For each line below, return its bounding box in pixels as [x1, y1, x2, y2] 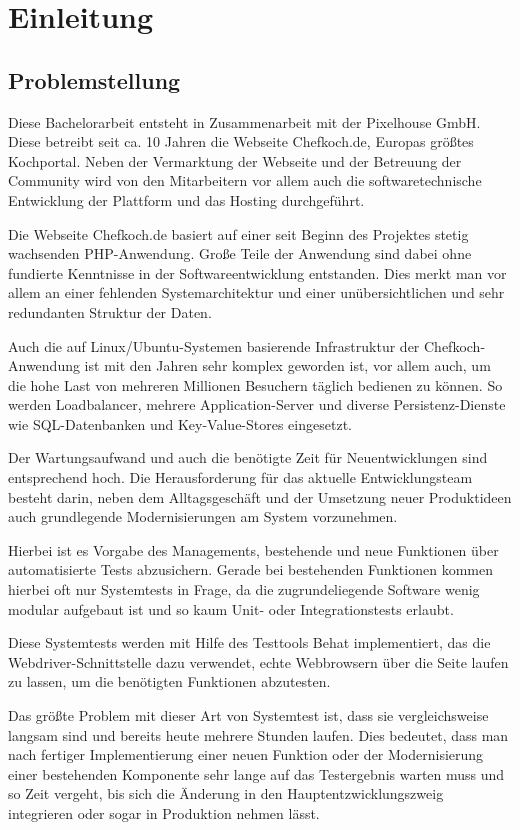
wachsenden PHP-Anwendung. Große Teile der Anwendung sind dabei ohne [8, 243, 472, 264]
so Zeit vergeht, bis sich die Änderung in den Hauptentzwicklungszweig [8, 783, 444, 804]
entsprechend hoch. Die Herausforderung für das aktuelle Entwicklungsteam [8, 467, 473, 488]
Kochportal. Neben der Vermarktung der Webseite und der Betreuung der [8, 150, 462, 171]
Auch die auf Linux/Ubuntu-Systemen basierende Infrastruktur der [8, 335, 420, 356]
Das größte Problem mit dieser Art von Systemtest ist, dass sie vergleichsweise [8, 705, 489, 726]
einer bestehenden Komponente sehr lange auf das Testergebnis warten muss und [8, 763, 505, 784]
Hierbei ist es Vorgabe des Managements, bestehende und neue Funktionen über [8, 539, 499, 560]
